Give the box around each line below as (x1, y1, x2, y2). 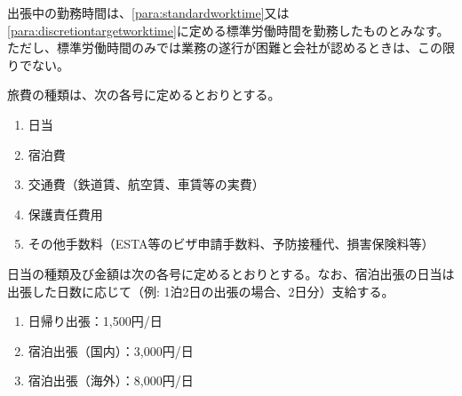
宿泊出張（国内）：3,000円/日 (28, 341, 194, 360)
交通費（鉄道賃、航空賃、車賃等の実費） (28, 175, 265, 194)
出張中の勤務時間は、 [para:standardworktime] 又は (7, 4, 290, 21)
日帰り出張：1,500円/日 (28, 312, 163, 330)
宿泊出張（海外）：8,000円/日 (28, 371, 194, 390)
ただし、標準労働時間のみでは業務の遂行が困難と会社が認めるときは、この (7, 38, 442, 57)
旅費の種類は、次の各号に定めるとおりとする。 (7, 85, 281, 104)
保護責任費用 (28, 204, 103, 223)
